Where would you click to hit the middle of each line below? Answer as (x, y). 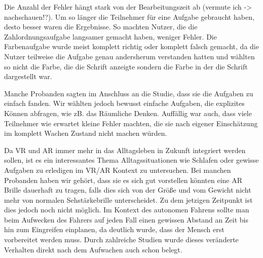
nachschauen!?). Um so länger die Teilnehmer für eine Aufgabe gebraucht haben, (129, 16)
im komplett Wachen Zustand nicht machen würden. (86, 133)
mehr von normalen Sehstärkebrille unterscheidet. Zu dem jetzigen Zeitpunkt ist (128, 199)
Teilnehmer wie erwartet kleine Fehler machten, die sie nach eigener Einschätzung (131, 123)
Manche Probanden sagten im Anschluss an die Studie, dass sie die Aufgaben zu (129, 93)
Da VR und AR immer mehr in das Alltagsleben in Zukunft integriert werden (125, 150)
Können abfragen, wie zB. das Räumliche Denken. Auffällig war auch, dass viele (128, 113)
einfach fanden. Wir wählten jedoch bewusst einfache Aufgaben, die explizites (124, 103)
